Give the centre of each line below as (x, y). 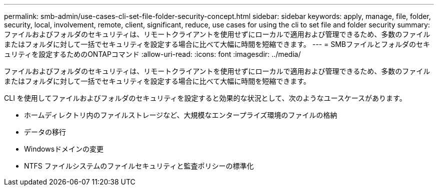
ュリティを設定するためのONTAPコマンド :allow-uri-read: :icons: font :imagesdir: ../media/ (152, 54)
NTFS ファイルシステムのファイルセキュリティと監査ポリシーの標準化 (139, 166)
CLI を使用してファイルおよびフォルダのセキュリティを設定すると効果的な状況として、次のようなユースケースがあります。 (205, 98)
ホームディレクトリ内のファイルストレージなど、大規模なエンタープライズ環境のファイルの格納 (181, 115)
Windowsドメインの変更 (64, 149)
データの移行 (45, 132)
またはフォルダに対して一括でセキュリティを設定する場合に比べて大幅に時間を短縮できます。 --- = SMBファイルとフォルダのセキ (217, 44)
